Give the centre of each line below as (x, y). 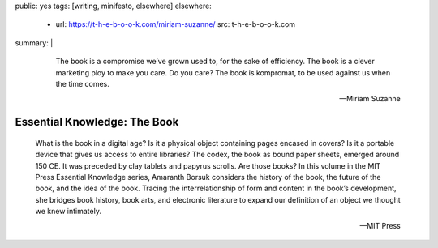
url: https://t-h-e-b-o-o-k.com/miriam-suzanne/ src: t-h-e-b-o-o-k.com (176, 24)
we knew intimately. (68, 212)
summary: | (34, 43)
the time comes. (82, 83)
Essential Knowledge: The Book (97, 122)
